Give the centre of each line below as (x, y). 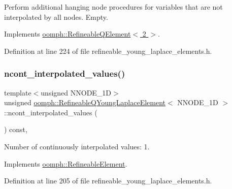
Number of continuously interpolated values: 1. (77, 146)
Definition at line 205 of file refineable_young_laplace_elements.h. (108, 181)
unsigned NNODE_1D (76, 92)
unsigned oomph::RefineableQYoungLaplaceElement (85, 102)
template (18, 92)
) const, (16, 129)
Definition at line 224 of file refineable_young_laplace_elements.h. (108, 51)
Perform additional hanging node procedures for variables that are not (113, 7)
